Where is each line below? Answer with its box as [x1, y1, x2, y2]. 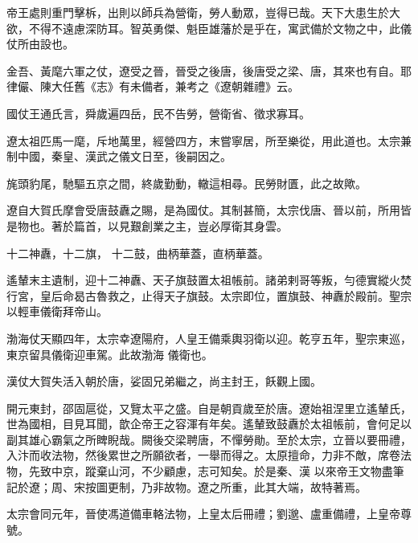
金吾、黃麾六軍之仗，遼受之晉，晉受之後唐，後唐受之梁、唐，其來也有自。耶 [6, 62, 412, 79]
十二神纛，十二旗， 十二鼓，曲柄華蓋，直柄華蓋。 [6, 244, 269, 261]
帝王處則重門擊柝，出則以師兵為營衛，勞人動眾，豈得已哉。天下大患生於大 [6, 4, 400, 20]
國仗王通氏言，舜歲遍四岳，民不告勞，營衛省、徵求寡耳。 [6, 104, 310, 121]
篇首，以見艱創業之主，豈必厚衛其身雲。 [73, 217, 288, 234]
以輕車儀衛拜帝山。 [6, 303, 108, 320]
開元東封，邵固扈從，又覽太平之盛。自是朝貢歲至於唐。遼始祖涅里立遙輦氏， [6, 399, 412, 416]
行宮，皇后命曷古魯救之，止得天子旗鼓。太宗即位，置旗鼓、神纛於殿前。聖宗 [6, 287, 412, 304]
